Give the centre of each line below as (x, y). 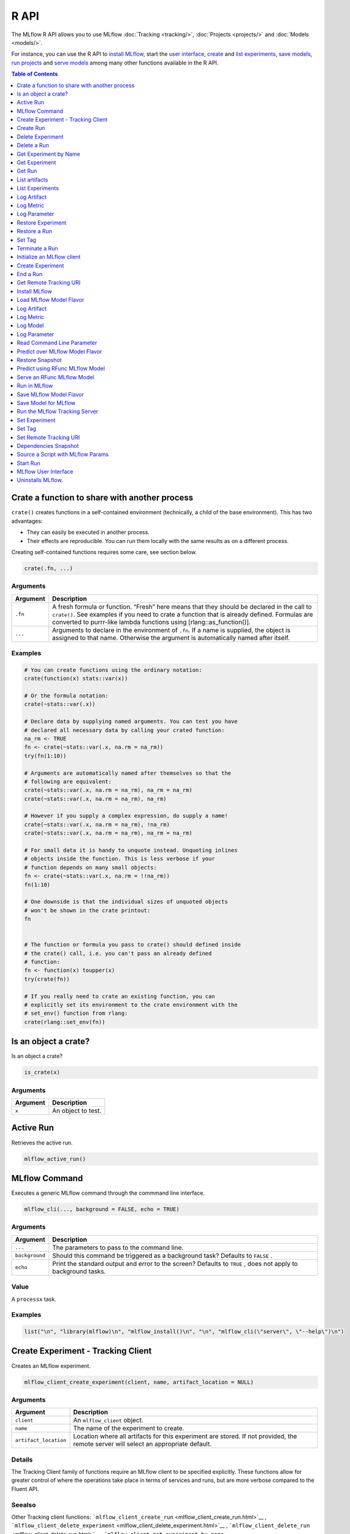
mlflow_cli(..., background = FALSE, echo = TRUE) (102, 1209)
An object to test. (77, 1111)
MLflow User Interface (45, 472)
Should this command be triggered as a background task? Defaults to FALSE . (162, 1255)
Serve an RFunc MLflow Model (55, 377)
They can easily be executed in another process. (88, 532)
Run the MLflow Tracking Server (58, 412)
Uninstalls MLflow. (40, 480)
